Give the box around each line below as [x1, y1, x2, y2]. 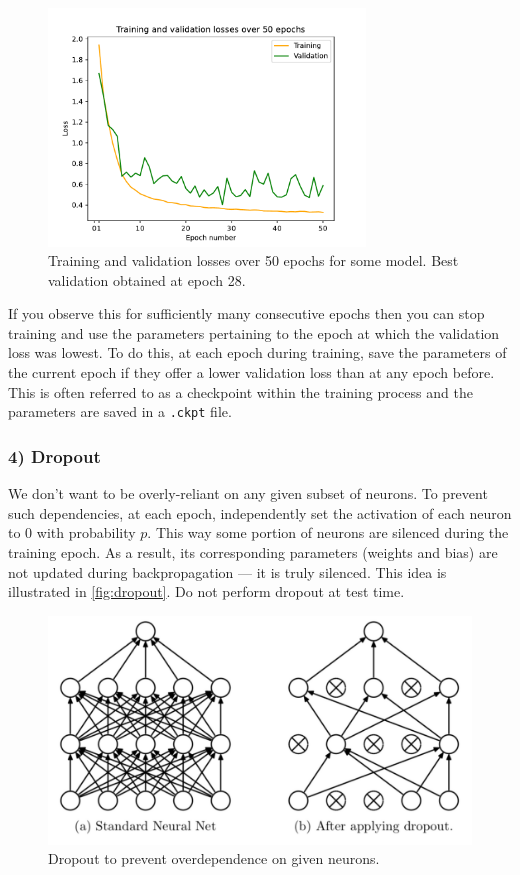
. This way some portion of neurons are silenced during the [147, 522, 509, 543]
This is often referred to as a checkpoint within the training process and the [8, 381, 473, 402]
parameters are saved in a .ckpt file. [8, 401, 232, 422]
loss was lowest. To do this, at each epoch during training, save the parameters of [8, 342, 507, 363]
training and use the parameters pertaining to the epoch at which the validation [8, 322, 500, 343]
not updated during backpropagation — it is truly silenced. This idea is [8, 561, 447, 582]
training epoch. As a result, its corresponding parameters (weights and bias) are [8, 541, 498, 562]
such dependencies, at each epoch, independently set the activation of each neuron [8, 502, 512, 523]
